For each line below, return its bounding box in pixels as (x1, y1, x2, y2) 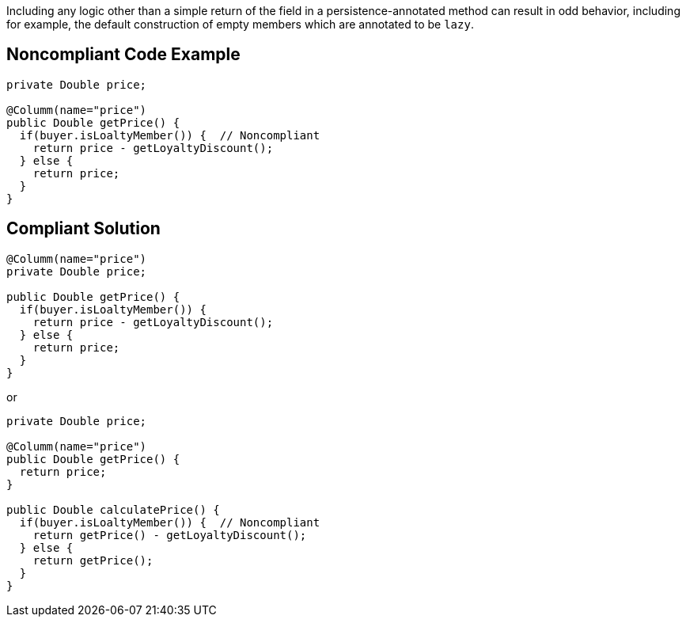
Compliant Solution (6, 218, 161, 239)
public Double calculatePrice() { (6, 503, 220, 516)
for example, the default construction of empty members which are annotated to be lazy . (6, 17, 474, 31)
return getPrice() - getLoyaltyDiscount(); (32, 528, 307, 541)
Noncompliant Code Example (6, 44, 241, 65)
